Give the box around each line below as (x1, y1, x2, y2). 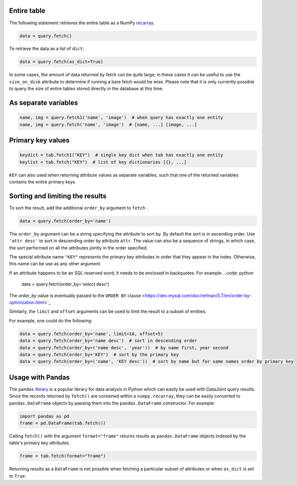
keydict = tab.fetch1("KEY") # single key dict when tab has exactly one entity (19, 152, 224, 158)
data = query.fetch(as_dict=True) (19, 59, 103, 64)
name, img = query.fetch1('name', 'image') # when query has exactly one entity (19, 115, 224, 121)
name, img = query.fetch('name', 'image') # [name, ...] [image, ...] (19, 121, 198, 127)
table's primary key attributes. (9, 440, 70, 446)
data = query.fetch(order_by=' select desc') (21, 281, 109, 287)
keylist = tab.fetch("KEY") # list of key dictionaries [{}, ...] (19, 159, 187, 165)
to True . (9, 473, 27, 479)
